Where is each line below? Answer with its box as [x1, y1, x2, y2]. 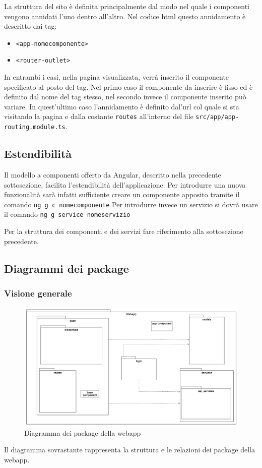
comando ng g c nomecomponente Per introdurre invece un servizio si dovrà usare [4, 199, 258, 209]
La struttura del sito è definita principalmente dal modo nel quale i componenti [4, 1, 249, 11]
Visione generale [4, 286, 72, 299]
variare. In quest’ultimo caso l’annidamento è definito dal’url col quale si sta [4, 101, 239, 111]
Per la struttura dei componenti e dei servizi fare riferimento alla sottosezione [4, 226, 243, 237]
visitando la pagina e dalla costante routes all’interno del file [4, 111, 193, 122]
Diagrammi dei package [4, 260, 129, 276]
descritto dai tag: [4, 21, 57, 31]
